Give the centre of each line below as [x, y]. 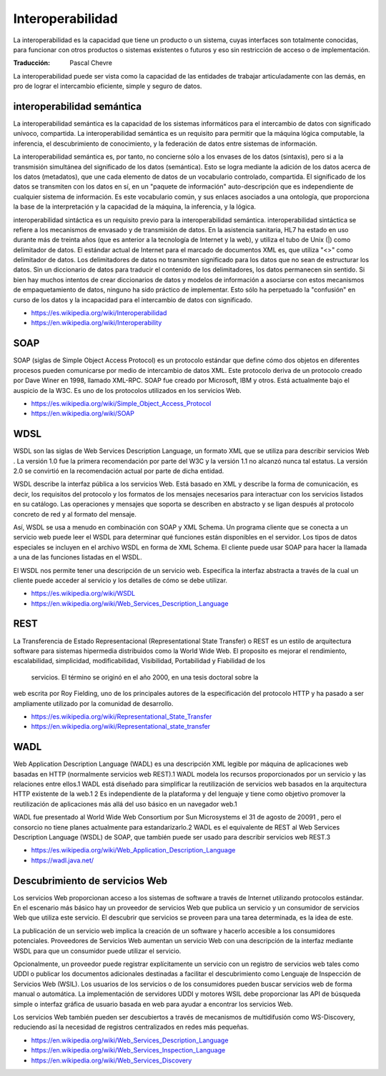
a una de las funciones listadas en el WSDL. [78, 557]
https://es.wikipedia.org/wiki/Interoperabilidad [99, 313]
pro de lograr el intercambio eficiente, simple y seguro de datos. [108, 86]
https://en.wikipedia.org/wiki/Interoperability [96, 323]
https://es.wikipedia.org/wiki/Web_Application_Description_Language [133, 850]
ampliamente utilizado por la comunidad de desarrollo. [93, 703]
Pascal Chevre [91, 63]
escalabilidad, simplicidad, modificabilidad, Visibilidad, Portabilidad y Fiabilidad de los [139, 661]
